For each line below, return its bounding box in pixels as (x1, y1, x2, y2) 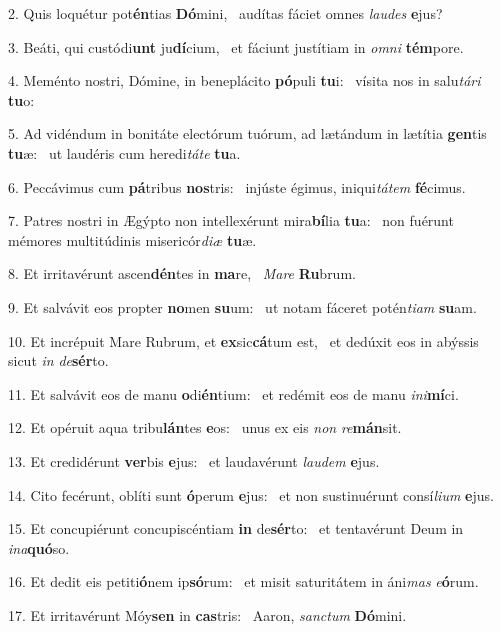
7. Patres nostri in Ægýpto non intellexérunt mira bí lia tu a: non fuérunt (8, 210, 454, 231)
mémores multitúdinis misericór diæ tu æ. (8, 229, 257, 250)
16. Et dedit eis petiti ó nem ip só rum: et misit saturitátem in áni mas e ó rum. (8, 571, 479, 592)
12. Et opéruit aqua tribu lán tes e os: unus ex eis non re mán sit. (8, 417, 402, 438)
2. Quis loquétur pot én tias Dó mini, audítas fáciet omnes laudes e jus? (8, 3, 443, 23)
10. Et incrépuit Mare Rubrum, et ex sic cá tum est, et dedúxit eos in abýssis (8, 330, 479, 351)
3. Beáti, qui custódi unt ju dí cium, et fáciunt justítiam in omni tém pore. (8, 36, 464, 57)
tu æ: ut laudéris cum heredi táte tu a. (8, 142, 241, 163)
